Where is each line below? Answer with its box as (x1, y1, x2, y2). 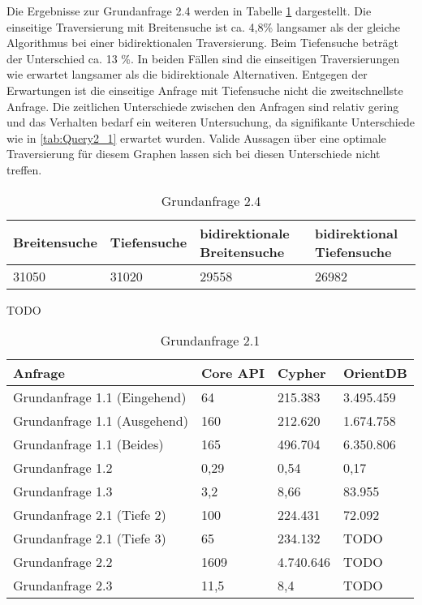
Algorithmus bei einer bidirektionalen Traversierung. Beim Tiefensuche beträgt (6, 34, 398, 51)
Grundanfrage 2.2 (13, 552, 113, 572)
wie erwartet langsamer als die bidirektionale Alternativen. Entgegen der (6, 66, 368, 83)
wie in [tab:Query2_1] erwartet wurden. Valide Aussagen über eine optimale (6, 129, 386, 146)
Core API (200, 363, 265, 383)
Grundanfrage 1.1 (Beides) (13, 435, 164, 454)
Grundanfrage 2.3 (13, 576, 113, 595)
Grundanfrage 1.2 (13, 458, 113, 478)
